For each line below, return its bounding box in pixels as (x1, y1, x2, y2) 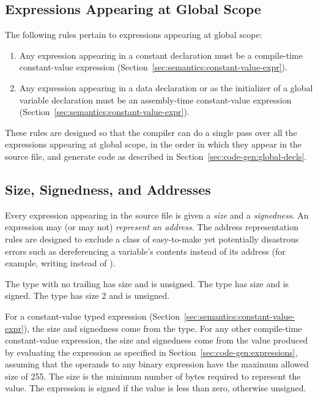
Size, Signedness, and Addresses (5, 179, 211, 198)
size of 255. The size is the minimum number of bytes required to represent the (5, 369, 301, 382)
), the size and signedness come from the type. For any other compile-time (23, 321, 302, 334)
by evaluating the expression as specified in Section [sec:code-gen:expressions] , (5, 345, 298, 358)
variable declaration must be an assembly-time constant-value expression (19, 93, 292, 106)
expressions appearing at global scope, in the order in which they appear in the (5, 138, 302, 151)
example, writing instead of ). (5, 257, 116, 269)
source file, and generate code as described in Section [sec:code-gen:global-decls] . (5, 149, 307, 162)
